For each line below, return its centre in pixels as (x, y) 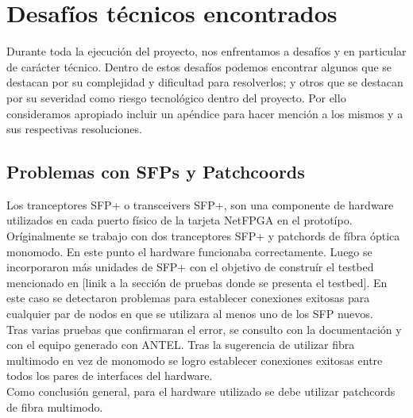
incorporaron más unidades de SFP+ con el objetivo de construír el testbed (190, 267)
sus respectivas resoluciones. (74, 129)
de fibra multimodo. (55, 406)
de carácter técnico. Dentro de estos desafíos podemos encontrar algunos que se (199, 66)
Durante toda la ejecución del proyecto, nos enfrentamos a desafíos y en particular (206, 51)
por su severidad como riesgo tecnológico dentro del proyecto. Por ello (176, 97)
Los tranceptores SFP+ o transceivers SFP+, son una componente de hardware (200, 204)
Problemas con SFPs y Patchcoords (156, 172)
